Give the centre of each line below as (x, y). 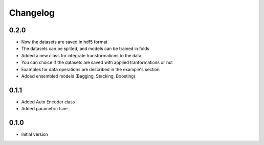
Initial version (35, 134)
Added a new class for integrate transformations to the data (81, 55)
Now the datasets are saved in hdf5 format (64, 42)
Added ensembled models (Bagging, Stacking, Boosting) (78, 76)
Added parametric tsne (44, 109)
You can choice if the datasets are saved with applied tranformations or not (97, 62)
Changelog (32, 13)
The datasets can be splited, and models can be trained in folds (85, 48)
